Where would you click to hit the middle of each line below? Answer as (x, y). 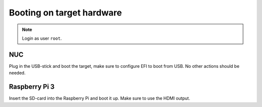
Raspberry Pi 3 (32, 87)
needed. (17, 73)
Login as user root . (42, 38)
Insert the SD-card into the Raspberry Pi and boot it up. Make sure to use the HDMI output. (99, 98)
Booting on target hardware (65, 13)
